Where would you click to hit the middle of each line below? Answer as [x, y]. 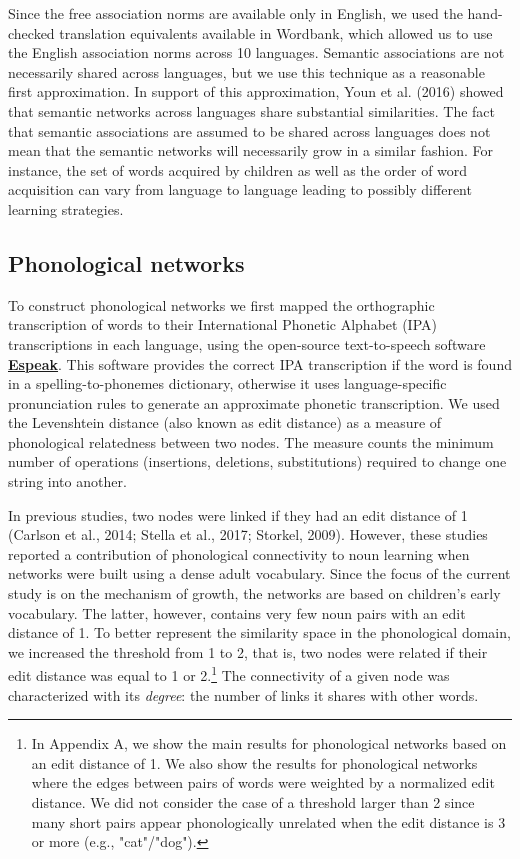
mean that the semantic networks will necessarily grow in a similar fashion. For [250, 150]
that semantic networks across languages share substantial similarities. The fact [251, 110]
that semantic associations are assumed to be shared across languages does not [249, 130]
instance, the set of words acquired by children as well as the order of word [238, 169]
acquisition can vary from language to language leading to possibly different [240, 189]
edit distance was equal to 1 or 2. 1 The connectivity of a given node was [229, 674]
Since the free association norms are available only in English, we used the [235, 13]
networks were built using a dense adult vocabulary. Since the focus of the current [259, 573]
